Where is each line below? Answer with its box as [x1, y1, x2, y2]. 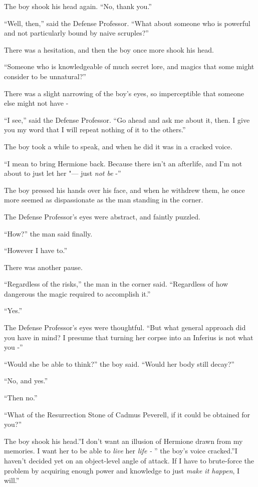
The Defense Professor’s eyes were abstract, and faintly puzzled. [4, 211, 200, 221]
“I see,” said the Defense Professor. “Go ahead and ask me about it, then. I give [4, 114, 250, 125]
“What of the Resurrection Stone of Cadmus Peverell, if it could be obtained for [4, 409, 250, 419]
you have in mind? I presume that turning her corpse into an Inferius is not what [4, 332, 253, 342]
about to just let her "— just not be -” [4, 168, 121, 178]
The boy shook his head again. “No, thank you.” [4, 1, 152, 11]
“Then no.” [4, 392, 38, 403]
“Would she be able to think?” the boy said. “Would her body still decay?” [4, 358, 234, 369]
